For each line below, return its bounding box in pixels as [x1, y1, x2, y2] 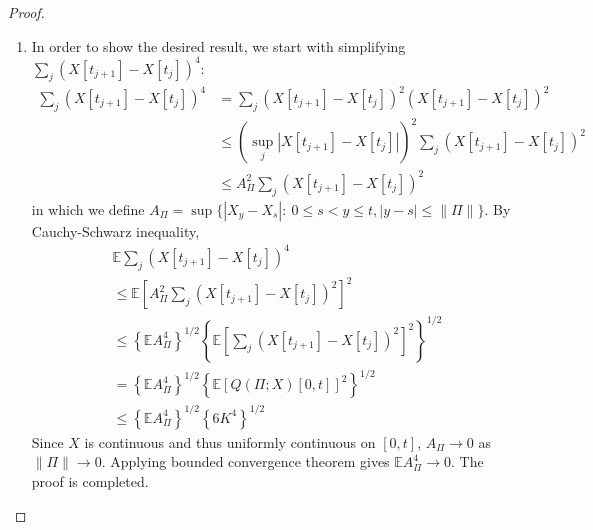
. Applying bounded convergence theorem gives [101, 451, 390, 472]
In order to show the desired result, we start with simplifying [31, 35, 406, 56]
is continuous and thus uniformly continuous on [84, 431, 376, 452]
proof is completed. [31, 470, 149, 491]
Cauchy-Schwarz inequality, [31, 220, 200, 241]
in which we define [31, 198, 145, 219]
